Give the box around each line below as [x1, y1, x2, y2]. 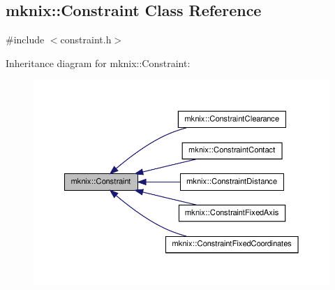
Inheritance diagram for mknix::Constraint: [6, 55, 191, 70]
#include [6, 32, 45, 47]
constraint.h [60, 32, 112, 47]
